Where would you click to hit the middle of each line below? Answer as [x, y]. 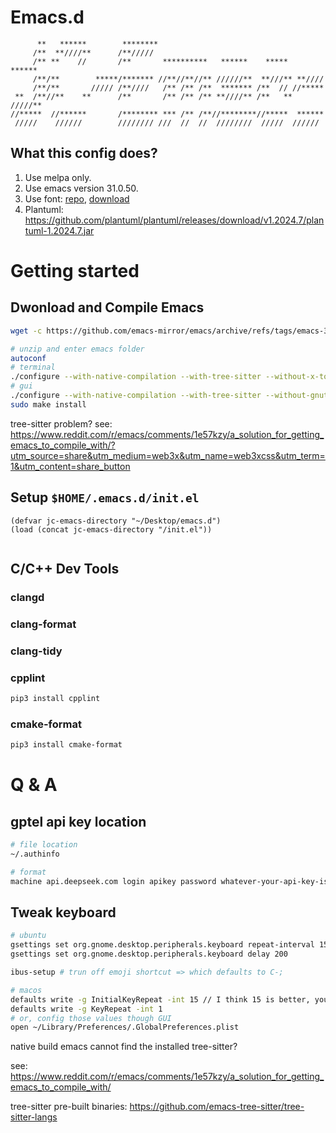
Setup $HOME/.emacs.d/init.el [105, 497]
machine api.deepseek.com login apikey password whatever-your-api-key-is [169, 881]
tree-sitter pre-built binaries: [69, 1107]
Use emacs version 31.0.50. [81, 188]
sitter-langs [34, 1117]
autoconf [28, 358]
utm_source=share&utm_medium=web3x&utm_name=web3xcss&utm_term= [168, 455]
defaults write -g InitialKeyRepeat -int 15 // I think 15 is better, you [169, 999]
